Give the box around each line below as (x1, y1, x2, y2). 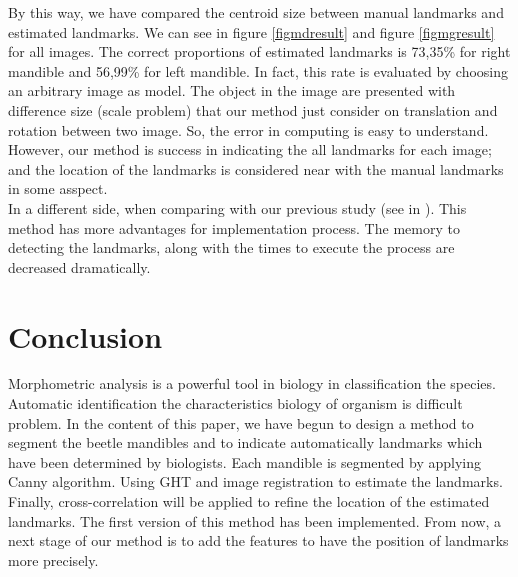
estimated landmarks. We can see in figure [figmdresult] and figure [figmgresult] (8, 21, 495, 42)
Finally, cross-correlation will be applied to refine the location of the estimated (8, 491, 490, 511)
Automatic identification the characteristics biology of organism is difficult (8, 393, 463, 414)
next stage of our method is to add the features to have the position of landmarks (8, 530, 509, 551)
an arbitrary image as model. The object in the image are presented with (8, 80, 456, 101)
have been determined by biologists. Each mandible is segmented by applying (8, 451, 482, 472)
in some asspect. (8, 178, 108, 199)
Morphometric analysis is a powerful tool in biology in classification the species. (8, 373, 496, 394)
